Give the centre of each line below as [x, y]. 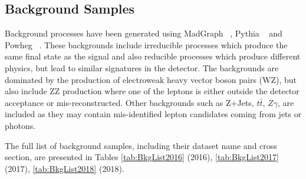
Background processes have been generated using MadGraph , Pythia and [144, 33]
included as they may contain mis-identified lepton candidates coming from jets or [153, 114]
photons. [20, 125]
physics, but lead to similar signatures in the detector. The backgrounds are [142, 67]
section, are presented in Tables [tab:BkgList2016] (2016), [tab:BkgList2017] [142, 157]
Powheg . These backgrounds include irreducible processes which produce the [146, 44]
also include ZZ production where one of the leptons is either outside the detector [152, 91]
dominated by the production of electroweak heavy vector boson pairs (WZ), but [151, 79]
